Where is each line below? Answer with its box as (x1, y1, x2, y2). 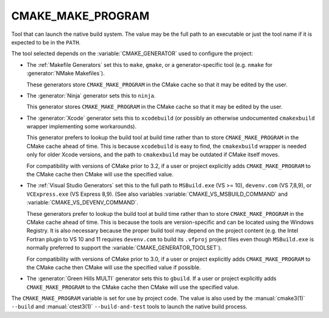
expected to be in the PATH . (11, 38, 81, 46)
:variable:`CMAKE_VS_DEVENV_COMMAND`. (26, 199, 138, 206)
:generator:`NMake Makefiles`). (26, 70, 105, 77)
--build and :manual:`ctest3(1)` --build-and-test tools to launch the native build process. (11, 303, 248, 310)
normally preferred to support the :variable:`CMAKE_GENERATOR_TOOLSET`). (26, 244, 222, 252)
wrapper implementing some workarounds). (26, 123, 137, 130)
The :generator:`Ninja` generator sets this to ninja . (26, 92, 156, 99)
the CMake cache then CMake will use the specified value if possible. (26, 263, 201, 271)
